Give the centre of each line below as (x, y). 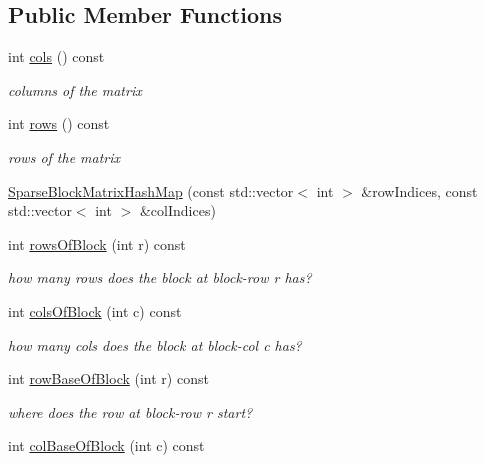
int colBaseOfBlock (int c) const (106, 445)
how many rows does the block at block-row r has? (160, 277)
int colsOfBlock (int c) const (95, 310)
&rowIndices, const (419, 190)
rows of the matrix (64, 156)
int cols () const (56, 56)
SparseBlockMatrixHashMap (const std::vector (151, 190)
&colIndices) (177, 210)
